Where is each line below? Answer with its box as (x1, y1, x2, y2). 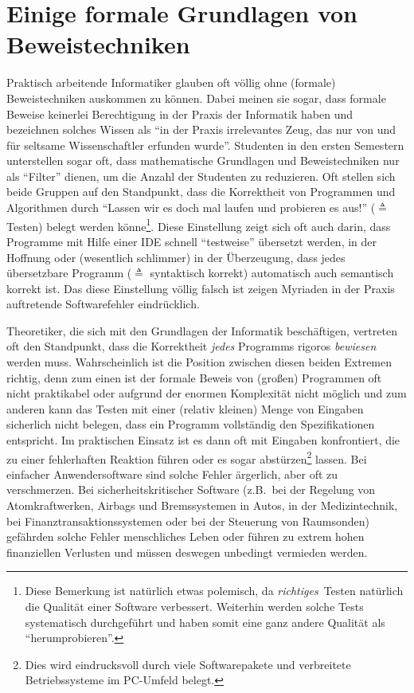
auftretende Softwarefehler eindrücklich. (6, 296, 200, 312)
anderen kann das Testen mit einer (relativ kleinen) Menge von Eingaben (6, 400, 364, 417)
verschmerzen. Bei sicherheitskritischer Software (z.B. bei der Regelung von (6, 481, 376, 498)
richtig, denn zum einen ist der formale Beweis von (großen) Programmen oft (6, 369, 382, 386)
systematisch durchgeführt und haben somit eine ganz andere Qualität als (25, 613, 385, 630)
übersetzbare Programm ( (6, 264, 132, 281)
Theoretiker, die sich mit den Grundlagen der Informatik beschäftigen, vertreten (6, 322, 397, 339)
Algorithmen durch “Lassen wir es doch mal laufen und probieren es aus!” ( (6, 199, 376, 216)
